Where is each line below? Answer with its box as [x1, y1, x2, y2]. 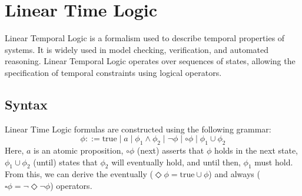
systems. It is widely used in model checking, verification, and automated [5, 43, 269, 55]
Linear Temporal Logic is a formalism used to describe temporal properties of [5, 32, 285, 44]
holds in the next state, [214, 144, 298, 157]
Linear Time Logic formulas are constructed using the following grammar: [5, 122, 271, 135]
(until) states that [33, 155, 98, 168]
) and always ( [208, 168, 260, 180]
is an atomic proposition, [34, 144, 124, 157]
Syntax [5, 95, 48, 113]
